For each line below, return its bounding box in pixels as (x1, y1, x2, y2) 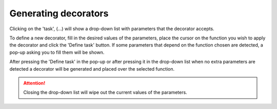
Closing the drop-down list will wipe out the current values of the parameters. (23, 90, 187, 96)
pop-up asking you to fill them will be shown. (9, 49, 105, 55)
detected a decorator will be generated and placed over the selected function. (9, 66, 175, 72)
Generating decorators (9, 8, 109, 19)
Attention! (23, 80, 46, 86)
